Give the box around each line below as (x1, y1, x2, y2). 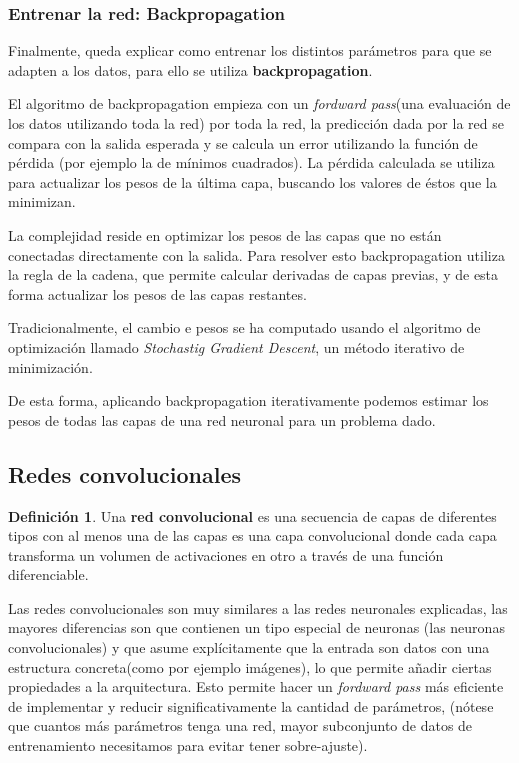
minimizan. (8, 191, 76, 212)
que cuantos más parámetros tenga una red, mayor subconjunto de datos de (8, 715, 473, 736)
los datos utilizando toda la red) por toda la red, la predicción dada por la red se (8, 113, 504, 133)
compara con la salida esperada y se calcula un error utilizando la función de (8, 132, 478, 153)
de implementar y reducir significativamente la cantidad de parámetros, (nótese (8, 695, 494, 716)
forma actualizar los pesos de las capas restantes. (8, 283, 307, 304)
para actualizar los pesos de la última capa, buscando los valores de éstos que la (8, 171, 497, 192)
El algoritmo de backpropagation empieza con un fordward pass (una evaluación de (8, 93, 511, 114)
